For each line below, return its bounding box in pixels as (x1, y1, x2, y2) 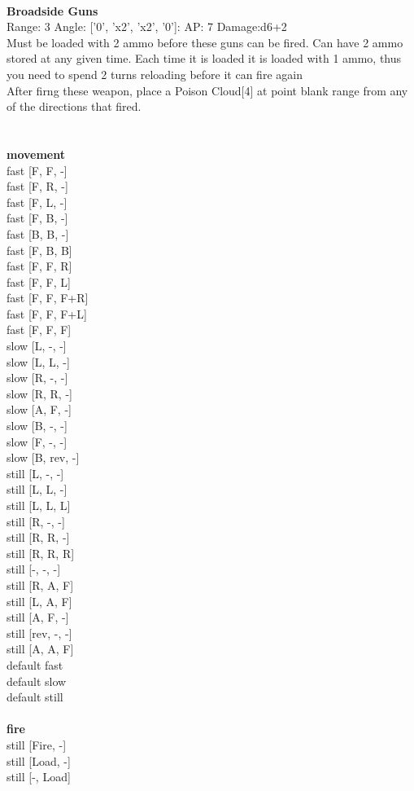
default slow (7, 672, 67, 689)
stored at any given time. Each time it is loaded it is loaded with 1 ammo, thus (7, 50, 402, 67)
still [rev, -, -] (7, 624, 72, 641)
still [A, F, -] (7, 609, 69, 626)
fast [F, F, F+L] (7, 305, 87, 322)
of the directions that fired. (7, 98, 142, 115)
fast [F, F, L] (7, 273, 71, 290)
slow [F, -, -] (7, 433, 68, 450)
